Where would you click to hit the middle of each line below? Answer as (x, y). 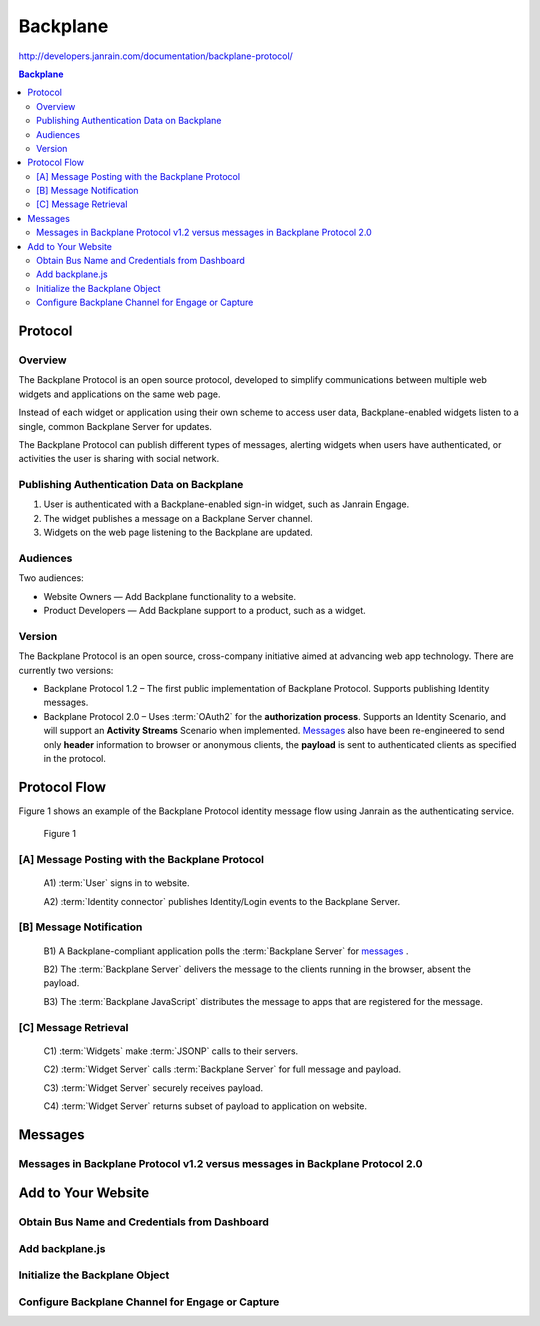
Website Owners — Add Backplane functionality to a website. (170, 596)
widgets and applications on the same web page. (119, 394)
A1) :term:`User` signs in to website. (116, 883)
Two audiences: (51, 578)
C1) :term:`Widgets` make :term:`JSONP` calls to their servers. (171, 1051)
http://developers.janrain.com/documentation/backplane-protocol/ (156, 56)
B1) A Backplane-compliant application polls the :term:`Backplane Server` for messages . (226, 951)
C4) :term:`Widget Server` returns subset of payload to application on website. (205, 1106)
